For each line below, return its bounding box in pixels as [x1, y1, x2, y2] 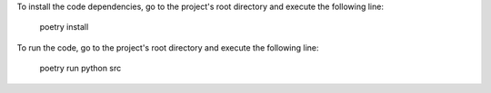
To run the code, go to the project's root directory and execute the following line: [16, 42, 319, 53]
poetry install [39, 22, 89, 33]
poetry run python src [39, 63, 122, 74]
